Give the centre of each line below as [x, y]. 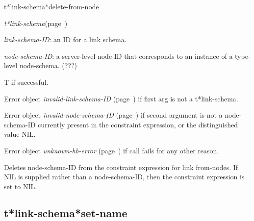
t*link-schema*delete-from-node [51, 6]
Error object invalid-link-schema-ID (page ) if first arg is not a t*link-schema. [121, 98]
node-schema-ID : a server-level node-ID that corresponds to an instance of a [118, 56]
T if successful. [26, 82]
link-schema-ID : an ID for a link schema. [65, 39]
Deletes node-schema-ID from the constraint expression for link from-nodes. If [121, 167]
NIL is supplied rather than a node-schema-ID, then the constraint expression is [124, 177]
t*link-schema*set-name [66, 212]
